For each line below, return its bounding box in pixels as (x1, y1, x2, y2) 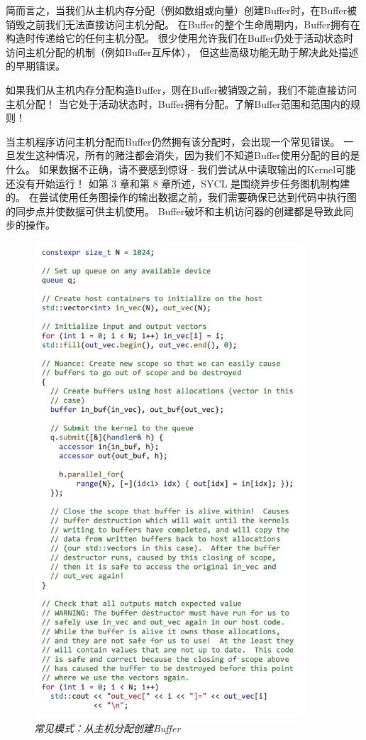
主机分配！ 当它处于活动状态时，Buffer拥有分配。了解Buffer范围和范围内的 (6, 96, 350, 111)
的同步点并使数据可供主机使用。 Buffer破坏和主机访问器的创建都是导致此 (6, 203, 344, 218)
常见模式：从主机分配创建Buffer (34, 720, 181, 735)
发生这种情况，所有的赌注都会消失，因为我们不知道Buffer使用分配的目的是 (15, 148, 360, 163)
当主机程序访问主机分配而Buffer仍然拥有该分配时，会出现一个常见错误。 (6, 134, 340, 148)
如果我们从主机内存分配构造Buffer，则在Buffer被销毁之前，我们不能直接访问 (6, 82, 357, 97)
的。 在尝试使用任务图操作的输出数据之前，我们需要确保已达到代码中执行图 (6, 190, 357, 205)
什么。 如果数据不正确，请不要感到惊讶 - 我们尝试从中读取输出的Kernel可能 (6, 161, 356, 176)
